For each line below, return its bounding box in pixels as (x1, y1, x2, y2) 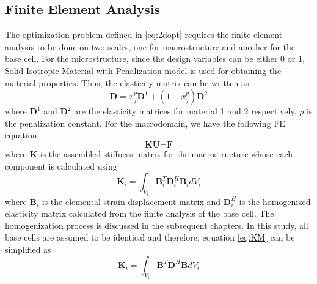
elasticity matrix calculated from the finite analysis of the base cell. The (5, 207, 274, 220)
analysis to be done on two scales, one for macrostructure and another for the (5, 40, 296, 53)
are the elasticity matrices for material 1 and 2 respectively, (74, 105, 297, 118)
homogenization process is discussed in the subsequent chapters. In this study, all (5, 219, 308, 231)
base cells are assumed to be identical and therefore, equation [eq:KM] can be (5, 231, 295, 244)
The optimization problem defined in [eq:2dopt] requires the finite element (5, 28, 283, 41)
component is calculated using (5, 159, 117, 172)
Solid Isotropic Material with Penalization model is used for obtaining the (5, 64, 282, 77)
